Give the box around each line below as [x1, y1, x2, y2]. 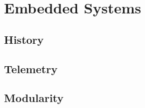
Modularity [4, 90, 64, 106]
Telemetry [4, 61, 57, 76]
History [4, 31, 44, 47]
